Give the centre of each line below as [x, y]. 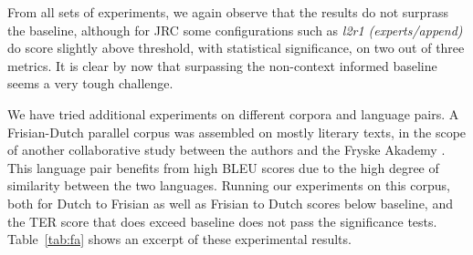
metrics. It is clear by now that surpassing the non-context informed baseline [222, 65]
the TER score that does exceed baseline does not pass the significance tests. [222, 221]
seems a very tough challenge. [90, 83]
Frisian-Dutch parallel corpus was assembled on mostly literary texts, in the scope [237, 132]
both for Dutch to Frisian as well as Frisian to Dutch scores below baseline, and [230, 203]
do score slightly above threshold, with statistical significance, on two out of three [236, 48]
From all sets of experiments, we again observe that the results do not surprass [228, 12]
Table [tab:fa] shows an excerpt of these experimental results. [179, 239]
